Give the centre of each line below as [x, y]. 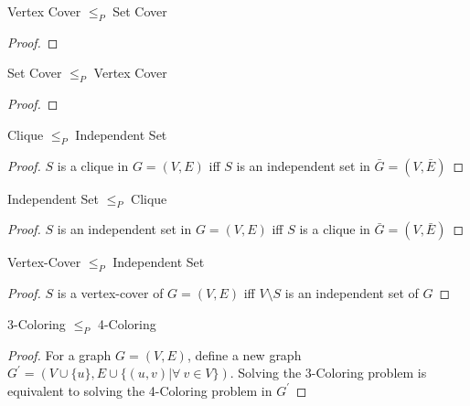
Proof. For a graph [59, 354]
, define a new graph [244, 354]
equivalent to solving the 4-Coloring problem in [140, 390]
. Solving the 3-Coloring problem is [328, 373]
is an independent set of [352, 293]
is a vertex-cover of [110, 293]
